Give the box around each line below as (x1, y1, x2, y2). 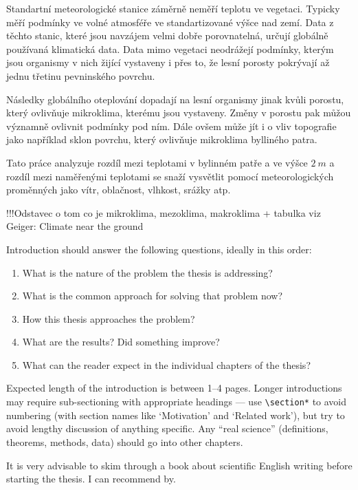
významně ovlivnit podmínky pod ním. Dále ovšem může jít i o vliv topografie (6, 118, 337, 133)
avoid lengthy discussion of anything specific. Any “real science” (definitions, (6, 421, 328, 436)
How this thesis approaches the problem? (22, 311, 195, 326)
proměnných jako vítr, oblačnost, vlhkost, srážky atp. (6, 182, 231, 197)
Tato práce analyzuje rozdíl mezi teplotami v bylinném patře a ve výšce (6, 155, 308, 169)
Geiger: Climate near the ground (6, 219, 144, 233)
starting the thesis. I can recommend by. (6, 471, 176, 486)
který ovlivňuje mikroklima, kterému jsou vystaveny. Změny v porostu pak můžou (6, 105, 351, 120)
